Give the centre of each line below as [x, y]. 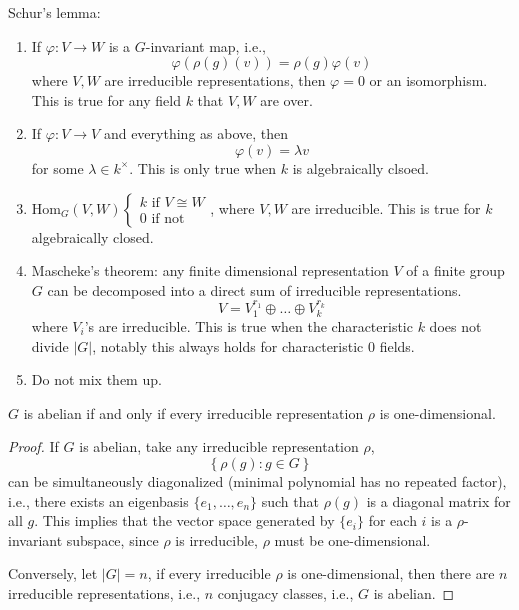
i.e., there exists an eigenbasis [98, 500]
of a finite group [455, 270]
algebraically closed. [92, 236]
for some [57, 167]
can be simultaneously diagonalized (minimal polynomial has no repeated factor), [257, 480]
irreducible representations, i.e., [104, 592]
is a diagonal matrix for [438, 500]
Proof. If [33, 446]
